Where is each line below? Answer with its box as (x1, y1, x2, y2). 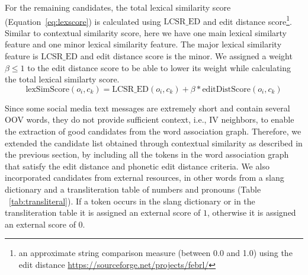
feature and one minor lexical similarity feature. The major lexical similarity (5, 38, 282, 50)
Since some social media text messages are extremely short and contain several (5, 101, 290, 114)
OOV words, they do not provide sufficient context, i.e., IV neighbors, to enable (5, 113, 294, 126)
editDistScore (202, 85, 251, 94)
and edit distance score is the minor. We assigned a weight (80, 50, 293, 62)
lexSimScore (25, 85, 69, 94)
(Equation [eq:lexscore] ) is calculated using (5, 15, 161, 27)
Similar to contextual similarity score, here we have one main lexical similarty (5, 26, 287, 39)
